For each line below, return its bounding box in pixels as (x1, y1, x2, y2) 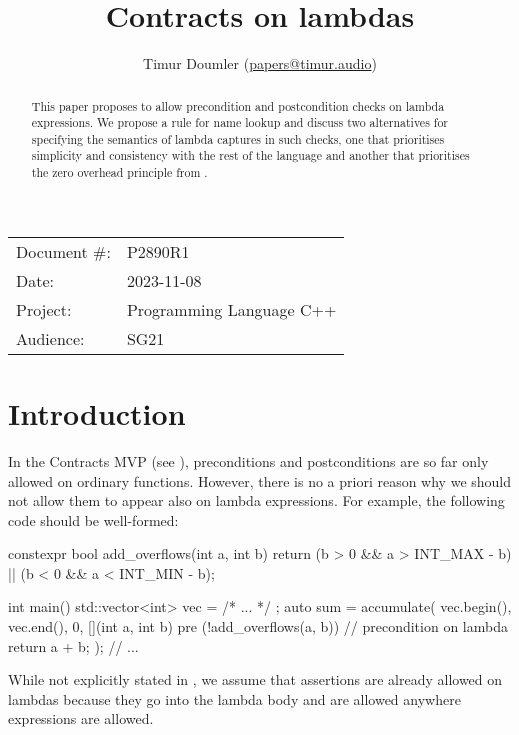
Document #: (16, 239, 111, 263)
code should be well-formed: (8, 509, 179, 530)
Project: (16, 297, 72, 321)
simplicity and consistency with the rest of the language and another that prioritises (31, 147, 470, 164)
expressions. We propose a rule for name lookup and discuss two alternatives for (31, 114, 449, 131)
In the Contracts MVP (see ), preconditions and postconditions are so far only (8, 450, 489, 471)
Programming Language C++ (126, 297, 337, 321)
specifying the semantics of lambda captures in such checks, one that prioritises (31, 130, 445, 147)
